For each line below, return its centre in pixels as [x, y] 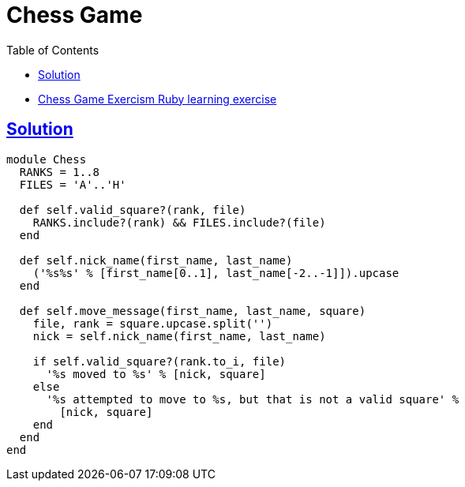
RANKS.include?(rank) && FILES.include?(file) [179, 222]
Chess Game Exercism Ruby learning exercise [157, 99]
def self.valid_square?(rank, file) [133, 210]
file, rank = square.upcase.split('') [153, 323]
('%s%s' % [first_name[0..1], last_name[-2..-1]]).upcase [216, 273]
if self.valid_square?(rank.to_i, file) [159, 361]
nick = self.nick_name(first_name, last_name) [179, 336]
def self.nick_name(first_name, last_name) [156, 260]
